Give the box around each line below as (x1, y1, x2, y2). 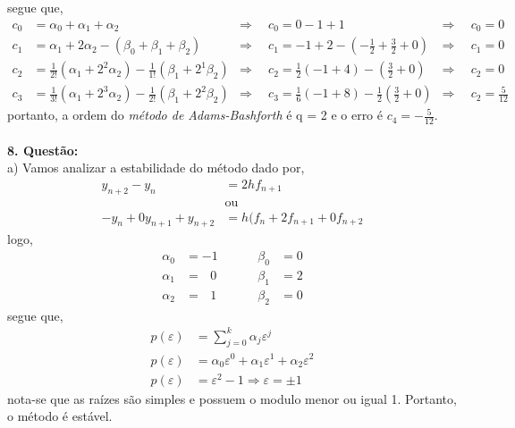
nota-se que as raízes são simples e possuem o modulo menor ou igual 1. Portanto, (7, 389, 457, 407)
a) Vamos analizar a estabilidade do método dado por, (7, 158, 305, 177)
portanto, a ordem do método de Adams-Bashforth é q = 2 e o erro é (7, 105, 383, 124)
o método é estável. (7, 407, 113, 425)
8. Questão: (7, 140, 79, 159)
